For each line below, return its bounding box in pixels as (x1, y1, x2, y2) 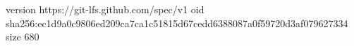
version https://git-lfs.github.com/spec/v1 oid (6, 2, 205, 16)
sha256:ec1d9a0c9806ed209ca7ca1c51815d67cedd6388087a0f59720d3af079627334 (6, 15, 348, 30)
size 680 (6, 29, 39, 44)
